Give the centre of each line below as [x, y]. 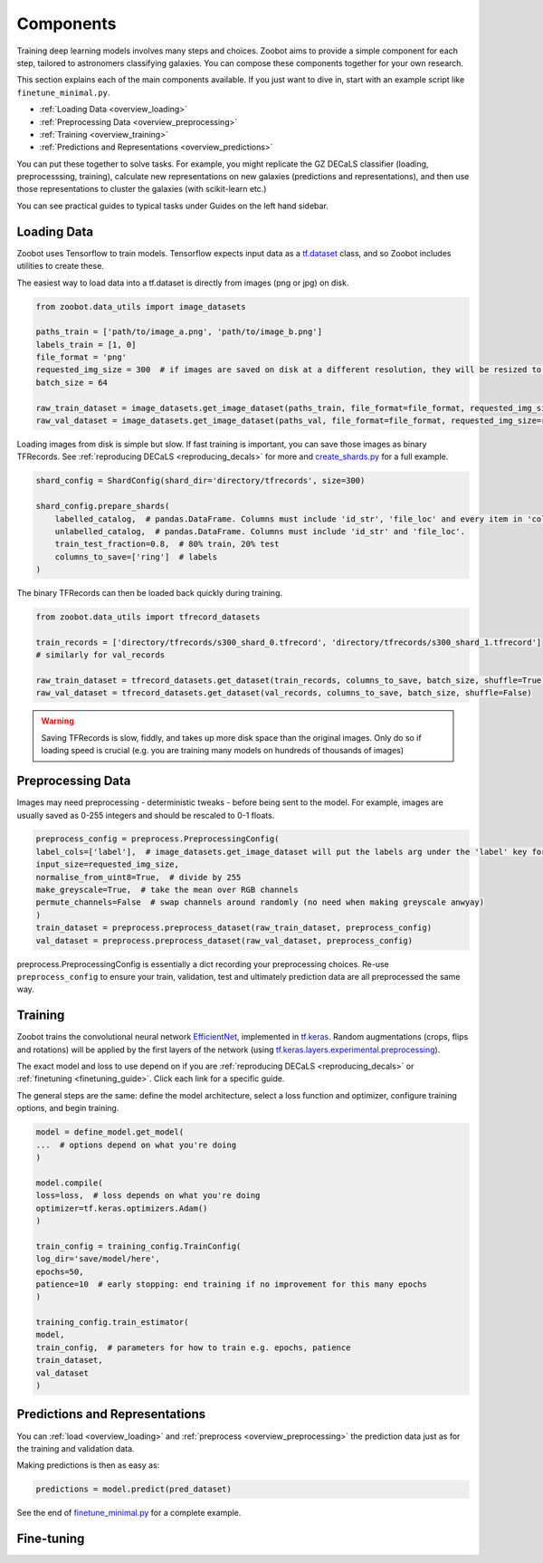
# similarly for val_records [100, 655]
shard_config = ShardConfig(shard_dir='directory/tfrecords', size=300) [200, 481]
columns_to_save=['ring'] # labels [136, 556]
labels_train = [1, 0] [86, 345]
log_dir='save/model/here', [98, 1259]
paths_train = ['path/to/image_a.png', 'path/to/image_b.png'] [179, 332]
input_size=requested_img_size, [108, 864]
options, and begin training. [68, 1108]
